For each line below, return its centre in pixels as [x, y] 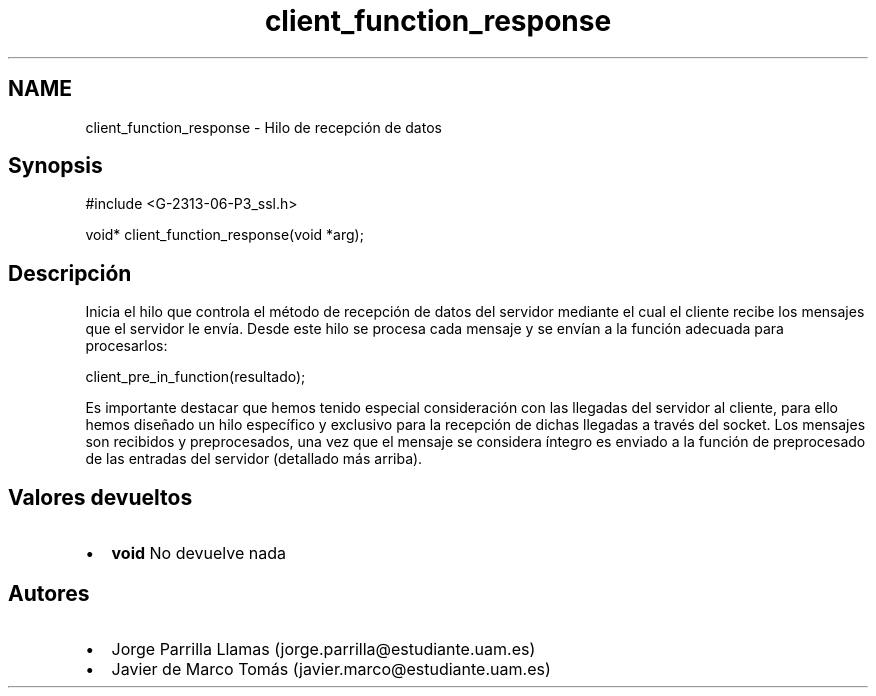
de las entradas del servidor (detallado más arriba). [254, 459]
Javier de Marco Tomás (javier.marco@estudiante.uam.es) [331, 668]
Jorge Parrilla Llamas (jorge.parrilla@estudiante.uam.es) [323, 648]
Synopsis [55, 166]
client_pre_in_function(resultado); [195, 377]
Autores [49, 593]
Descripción [70, 273]
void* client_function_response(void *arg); [224, 235]
